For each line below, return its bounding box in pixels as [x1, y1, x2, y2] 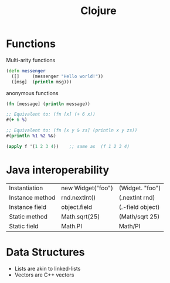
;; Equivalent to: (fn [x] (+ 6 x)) [6, 112, 96, 117]
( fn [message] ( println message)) [6, 101, 91, 107]
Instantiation [9, 184, 43, 192]
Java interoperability [6, 163, 110, 177]
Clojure [80, 4, 117, 18]
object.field [61, 203, 93, 211]
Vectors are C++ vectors [14, 271, 74, 278]
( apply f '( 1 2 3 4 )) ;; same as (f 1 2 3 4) [6, 143, 130, 149]
